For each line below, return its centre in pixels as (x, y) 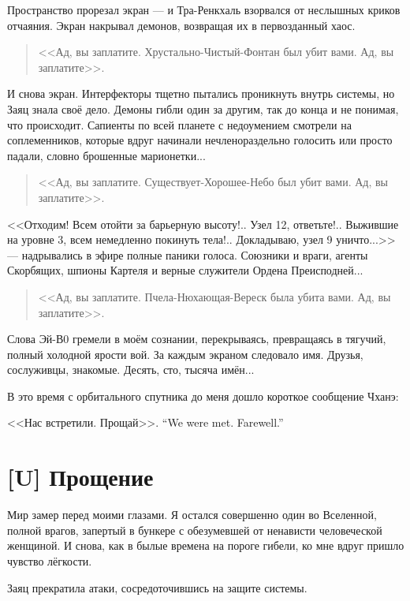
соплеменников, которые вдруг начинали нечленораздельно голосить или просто (200, 140)
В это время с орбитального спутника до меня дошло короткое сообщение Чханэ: (203, 396)
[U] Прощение (80, 477)
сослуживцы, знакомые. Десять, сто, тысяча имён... (131, 370)
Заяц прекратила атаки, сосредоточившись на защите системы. (157, 587)
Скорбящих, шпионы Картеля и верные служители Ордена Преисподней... (185, 270)
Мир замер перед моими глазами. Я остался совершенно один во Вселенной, (192, 515)
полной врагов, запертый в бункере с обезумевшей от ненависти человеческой (195, 530)
